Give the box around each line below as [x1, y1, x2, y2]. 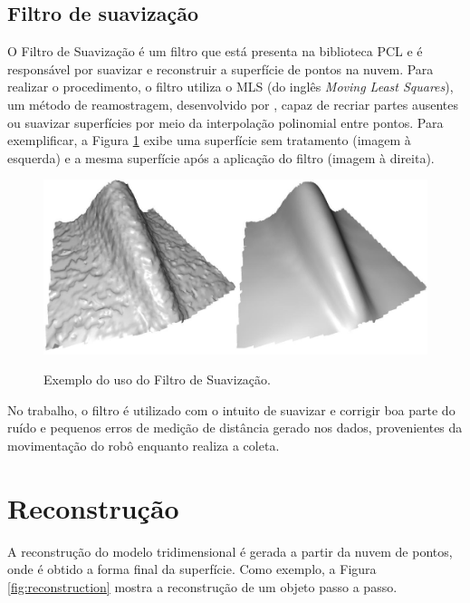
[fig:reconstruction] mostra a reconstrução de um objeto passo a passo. [7, 577, 398, 596]
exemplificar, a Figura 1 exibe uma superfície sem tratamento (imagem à [7, 131, 411, 150]
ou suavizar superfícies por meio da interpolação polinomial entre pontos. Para [7, 112, 444, 131]
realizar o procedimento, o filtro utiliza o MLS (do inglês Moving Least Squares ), [7, 77, 454, 96]
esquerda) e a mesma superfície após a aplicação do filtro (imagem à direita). [7, 148, 435, 167]
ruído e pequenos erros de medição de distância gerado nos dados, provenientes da [7, 418, 463, 437]
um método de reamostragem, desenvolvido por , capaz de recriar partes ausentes [7, 94, 459, 113]
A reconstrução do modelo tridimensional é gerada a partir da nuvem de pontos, [7, 541, 453, 560]
